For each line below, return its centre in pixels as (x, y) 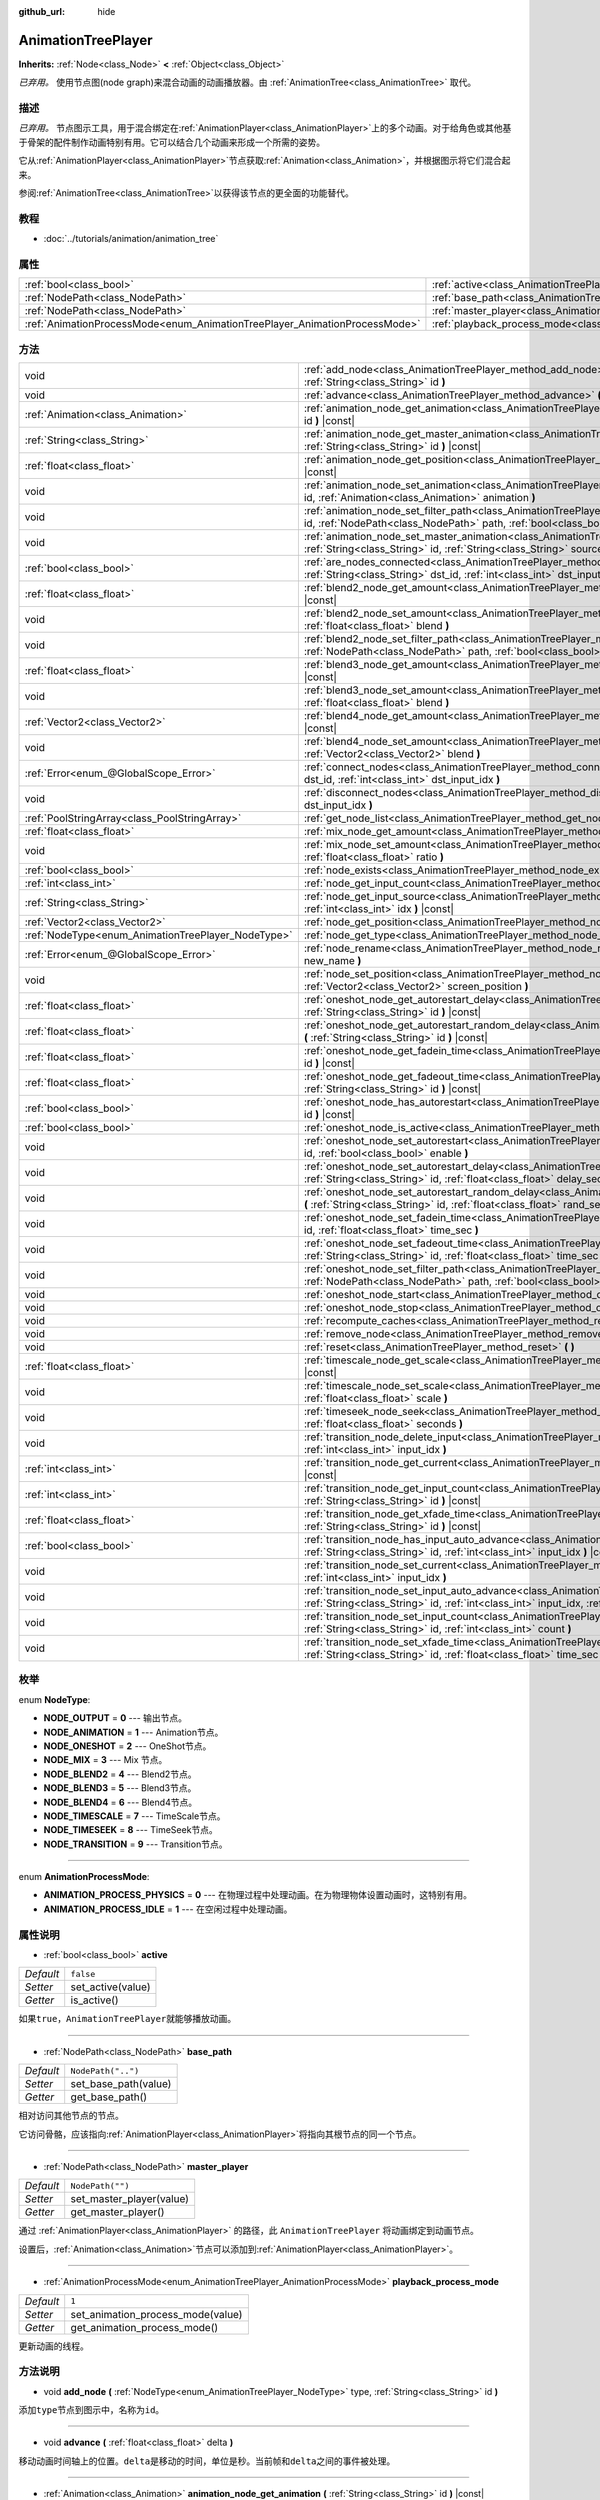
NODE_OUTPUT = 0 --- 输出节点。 (115, 1718)
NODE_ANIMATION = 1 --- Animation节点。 (133, 1732)
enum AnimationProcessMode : (84, 1877)
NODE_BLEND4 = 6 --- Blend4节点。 (120, 1802)
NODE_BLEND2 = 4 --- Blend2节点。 (120, 1774)
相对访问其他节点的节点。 (71, 2116)
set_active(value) (110, 1987)
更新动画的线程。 (53, 2346)
